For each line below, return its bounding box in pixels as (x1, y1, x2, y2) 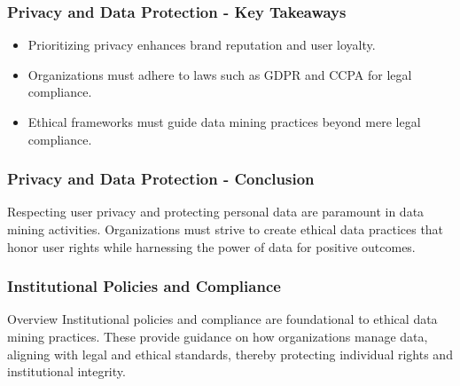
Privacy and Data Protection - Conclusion (7, 168, 315, 190)
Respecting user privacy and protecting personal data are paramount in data (7, 202, 425, 221)
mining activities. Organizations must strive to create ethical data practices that (7, 220, 444, 238)
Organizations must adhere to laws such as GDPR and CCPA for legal (27, 65, 412, 83)
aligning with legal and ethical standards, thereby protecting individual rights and (7, 344, 453, 363)
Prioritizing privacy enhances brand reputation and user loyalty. (27, 35, 376, 54)
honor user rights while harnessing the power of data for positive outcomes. (7, 237, 416, 256)
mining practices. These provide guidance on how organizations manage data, (7, 327, 428, 345)
